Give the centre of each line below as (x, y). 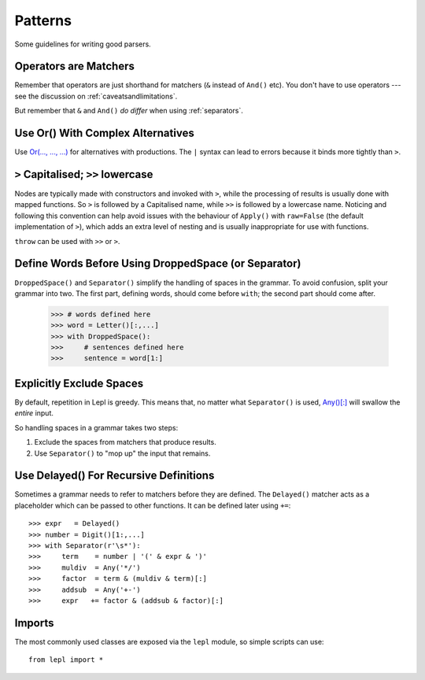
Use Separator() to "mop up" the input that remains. (122, 453)
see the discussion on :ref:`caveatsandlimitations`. (96, 96)
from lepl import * (66, 660)
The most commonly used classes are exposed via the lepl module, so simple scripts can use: (169, 641)
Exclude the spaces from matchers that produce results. (125, 442)
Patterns (43, 20)
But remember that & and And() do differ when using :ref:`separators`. (129, 111)
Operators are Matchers (75, 67)
